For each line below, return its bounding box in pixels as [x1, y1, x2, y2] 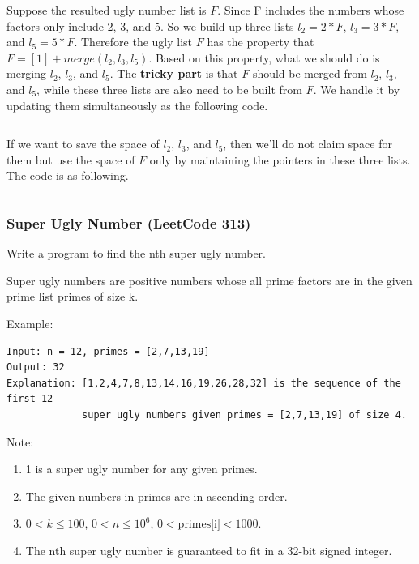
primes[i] [177, 519, 220, 531]
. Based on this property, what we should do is [148, 49, 380, 66]
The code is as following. [6, 167, 129, 184]
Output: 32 [6, 361, 65, 374]
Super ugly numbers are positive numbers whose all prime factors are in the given [6, 271, 413, 288]
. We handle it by [313, 80, 400, 97]
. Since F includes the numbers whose [217, 2, 404, 18]
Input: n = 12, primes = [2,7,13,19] [6, 345, 210, 357]
